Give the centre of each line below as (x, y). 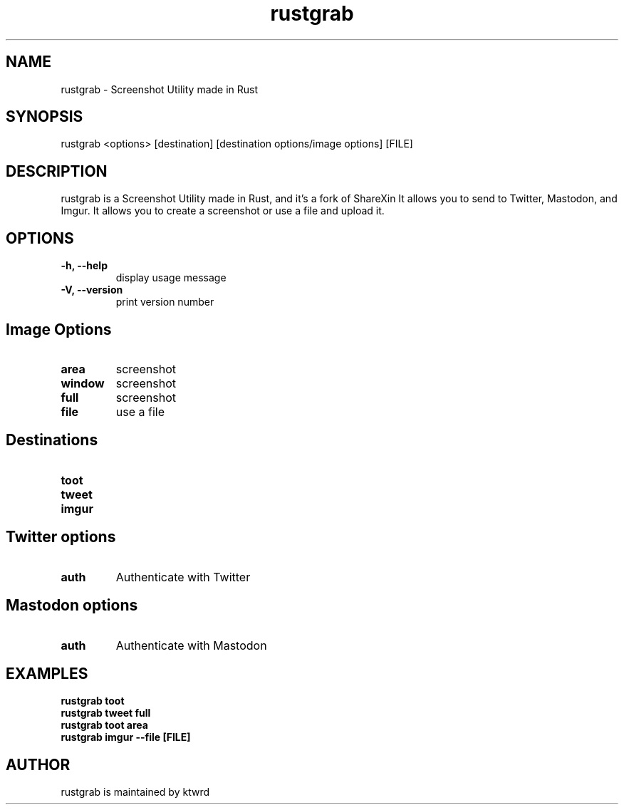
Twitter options (61, 537)
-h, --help (84, 266)
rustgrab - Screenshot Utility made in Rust (160, 89)
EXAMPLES (47, 673)
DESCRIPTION (57, 171)
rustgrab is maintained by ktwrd (135, 792)
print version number (165, 302)
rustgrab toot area (104, 725)
